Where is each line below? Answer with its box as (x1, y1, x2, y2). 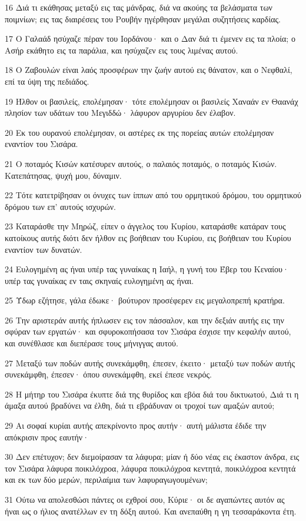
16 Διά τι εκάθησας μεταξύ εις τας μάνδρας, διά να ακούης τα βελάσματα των (5, 1, 272, 13)
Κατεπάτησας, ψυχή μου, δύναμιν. (5, 169, 122, 181)
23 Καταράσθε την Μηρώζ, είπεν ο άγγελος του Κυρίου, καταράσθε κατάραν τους (5, 220, 286, 232)
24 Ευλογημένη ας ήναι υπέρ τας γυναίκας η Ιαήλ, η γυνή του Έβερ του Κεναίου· (5, 263, 289, 275)
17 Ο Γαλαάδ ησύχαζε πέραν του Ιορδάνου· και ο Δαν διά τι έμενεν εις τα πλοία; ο (5, 32, 295, 45)
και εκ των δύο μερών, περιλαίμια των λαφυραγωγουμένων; (5, 473, 208, 486)
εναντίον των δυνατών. (5, 243, 82, 255)
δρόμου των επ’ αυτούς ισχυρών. (5, 200, 116, 212)
